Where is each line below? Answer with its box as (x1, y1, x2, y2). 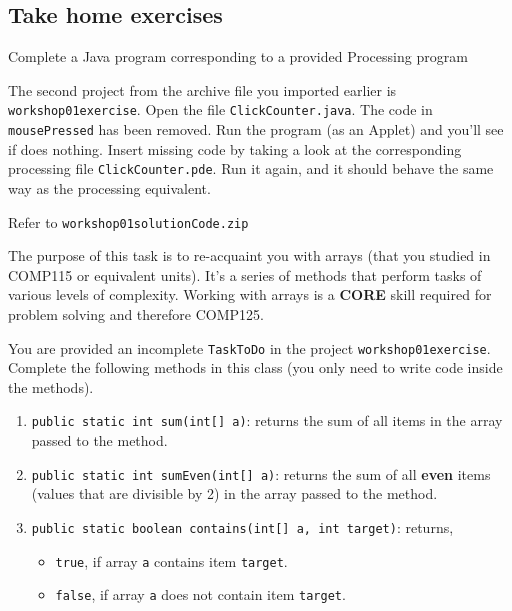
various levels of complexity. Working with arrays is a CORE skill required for (8, 284, 492, 305)
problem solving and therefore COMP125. (8, 303, 264, 324)
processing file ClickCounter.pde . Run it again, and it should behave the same (8, 158, 494, 179)
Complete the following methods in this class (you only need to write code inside (8, 357, 503, 378)
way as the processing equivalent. (8, 177, 211, 198)
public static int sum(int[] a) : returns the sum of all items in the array (31, 410, 503, 431)
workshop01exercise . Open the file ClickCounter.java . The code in (8, 99, 433, 120)
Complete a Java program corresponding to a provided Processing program (8, 46, 468, 67)
